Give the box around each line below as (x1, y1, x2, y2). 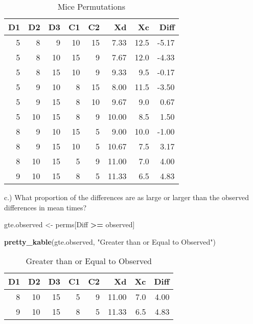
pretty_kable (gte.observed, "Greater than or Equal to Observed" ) (4, 236, 216, 247)
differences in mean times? (4, 202, 87, 212)
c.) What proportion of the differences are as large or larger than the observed (4, 192, 249, 202)
